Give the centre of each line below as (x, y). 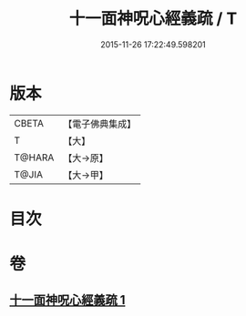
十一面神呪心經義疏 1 (67, 300)
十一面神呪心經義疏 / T (153, 19)
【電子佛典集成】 (100, 124)
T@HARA (34, 158)
